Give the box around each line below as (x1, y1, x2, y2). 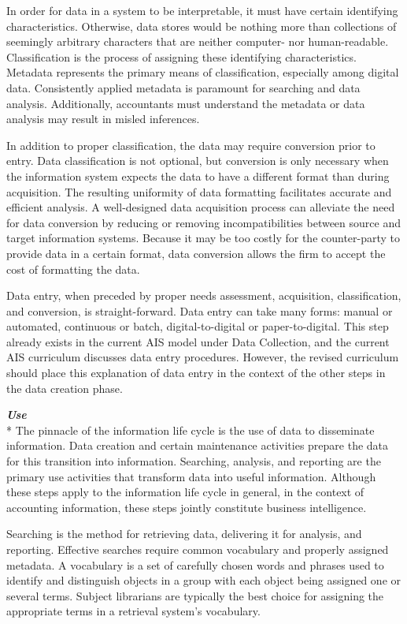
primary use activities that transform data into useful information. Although (6, 468, 376, 484)
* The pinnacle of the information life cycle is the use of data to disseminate (6, 421, 375, 438)
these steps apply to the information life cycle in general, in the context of (6, 484, 364, 500)
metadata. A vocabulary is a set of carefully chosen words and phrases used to (6, 556, 384, 573)
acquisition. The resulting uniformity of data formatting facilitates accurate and (6, 183, 392, 200)
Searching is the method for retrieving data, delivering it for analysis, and (6, 525, 362, 542)
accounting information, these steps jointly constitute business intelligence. (6, 499, 367, 515)
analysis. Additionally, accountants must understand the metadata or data (6, 95, 365, 111)
